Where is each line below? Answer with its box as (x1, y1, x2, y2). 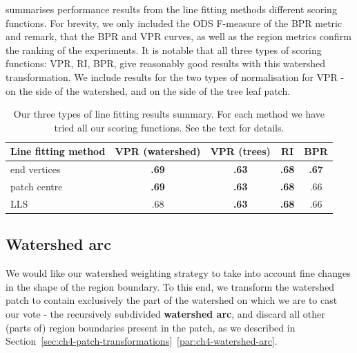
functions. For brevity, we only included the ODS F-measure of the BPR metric (6, 15, 342, 30)
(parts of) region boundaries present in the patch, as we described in (6, 320, 296, 334)
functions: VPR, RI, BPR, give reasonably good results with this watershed (6, 56, 325, 71)
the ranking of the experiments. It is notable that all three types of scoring (6, 42, 322, 57)
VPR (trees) (210, 144, 271, 159)
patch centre (10, 179, 63, 194)
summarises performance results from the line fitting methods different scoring (6, 2, 337, 16)
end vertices (10, 162, 61, 176)
